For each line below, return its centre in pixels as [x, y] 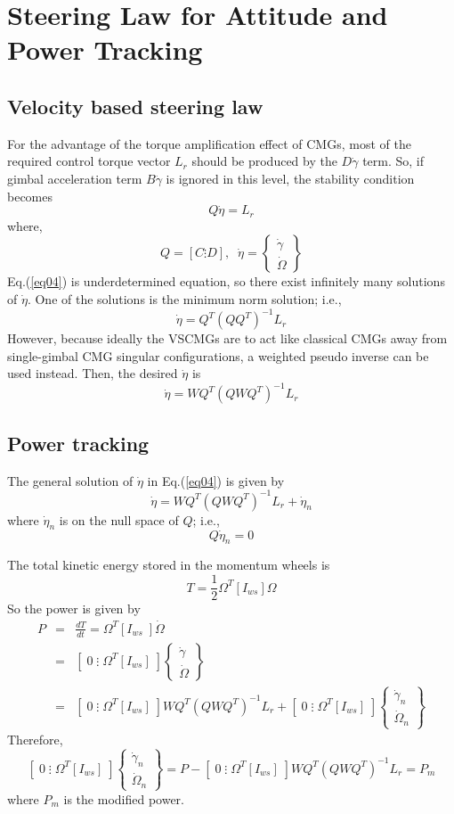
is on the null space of [119, 519]
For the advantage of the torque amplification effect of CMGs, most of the [209, 143]
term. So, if [393, 161]
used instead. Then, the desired [93, 373]
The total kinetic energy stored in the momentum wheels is [169, 565]
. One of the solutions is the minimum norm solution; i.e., [184, 299]
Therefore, [35, 740]
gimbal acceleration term [75, 178]
